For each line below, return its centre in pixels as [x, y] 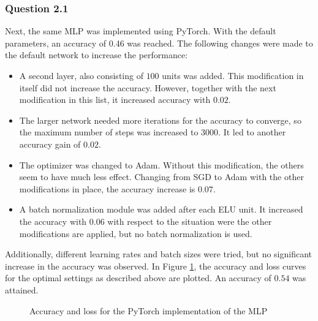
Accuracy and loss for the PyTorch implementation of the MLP [149, 310]
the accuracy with [53, 221]
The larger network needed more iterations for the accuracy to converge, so [160, 120]
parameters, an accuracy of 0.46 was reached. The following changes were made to [159, 43]
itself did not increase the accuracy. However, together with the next [148, 87]
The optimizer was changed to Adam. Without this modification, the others [161, 164]
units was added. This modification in [233, 75]
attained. [22, 289]
